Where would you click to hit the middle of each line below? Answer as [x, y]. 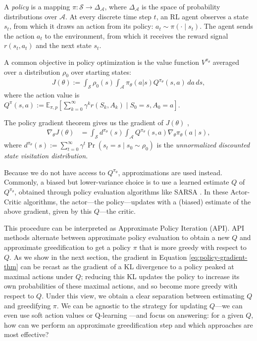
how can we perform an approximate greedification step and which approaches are [128, 324]
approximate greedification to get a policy [67, 247]
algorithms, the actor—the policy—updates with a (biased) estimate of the [137, 201]
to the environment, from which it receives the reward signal [136, 35]
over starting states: [101, 72]
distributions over [31, 16]
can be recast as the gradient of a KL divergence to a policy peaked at [127, 267]
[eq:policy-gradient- [218, 257]
